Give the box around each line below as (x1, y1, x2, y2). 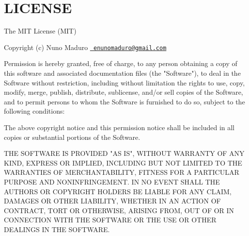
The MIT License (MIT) (4, 26, 77, 36)
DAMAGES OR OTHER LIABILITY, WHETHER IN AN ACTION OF (4, 196, 221, 206)
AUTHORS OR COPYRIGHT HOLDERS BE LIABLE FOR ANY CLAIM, (4, 186, 232, 196)
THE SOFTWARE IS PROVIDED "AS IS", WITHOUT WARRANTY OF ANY (4, 148, 245, 158)
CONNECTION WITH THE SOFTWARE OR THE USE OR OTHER (4, 215, 217, 225)
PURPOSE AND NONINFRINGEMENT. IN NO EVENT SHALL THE (4, 176, 220, 186)
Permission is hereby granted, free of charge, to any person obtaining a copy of (4, 58, 237, 68)
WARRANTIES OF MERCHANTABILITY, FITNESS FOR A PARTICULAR (4, 167, 239, 177)
